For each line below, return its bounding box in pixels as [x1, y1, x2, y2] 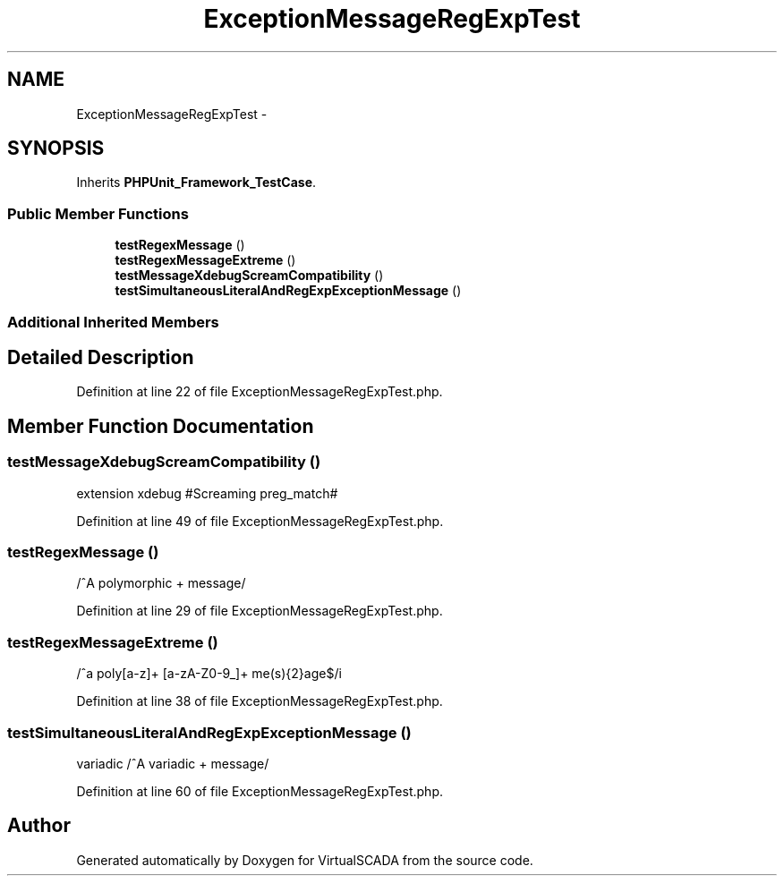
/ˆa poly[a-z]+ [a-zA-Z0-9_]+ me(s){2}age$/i [76, 666, 342, 682]
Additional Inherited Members [7, 312, 219, 331]
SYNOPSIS [7, 137, 105, 160]
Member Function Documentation [7, 414, 314, 437]
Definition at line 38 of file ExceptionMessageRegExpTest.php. [76, 693, 443, 709]
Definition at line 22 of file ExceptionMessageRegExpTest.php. [76, 384, 443, 400]
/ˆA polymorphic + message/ [76, 575, 246, 591]
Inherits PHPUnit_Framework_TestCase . [76, 174, 317, 191]
